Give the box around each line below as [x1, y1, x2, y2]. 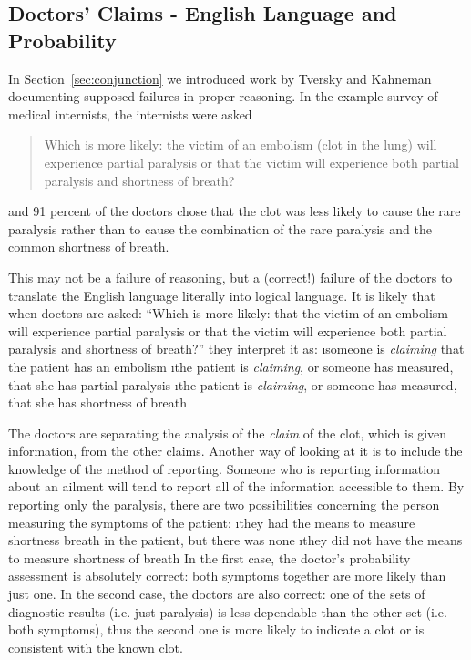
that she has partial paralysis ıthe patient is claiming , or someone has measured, [8, 375, 457, 394]
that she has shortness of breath [8, 393, 188, 412]
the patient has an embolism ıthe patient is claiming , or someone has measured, [8, 356, 454, 376]
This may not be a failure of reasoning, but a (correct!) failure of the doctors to [8, 267, 453, 286]
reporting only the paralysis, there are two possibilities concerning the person [8, 495, 440, 514]
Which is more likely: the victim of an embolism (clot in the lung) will [44, 135, 437, 154]
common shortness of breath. [8, 237, 169, 256]
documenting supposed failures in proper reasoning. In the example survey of [8, 87, 438, 106]
